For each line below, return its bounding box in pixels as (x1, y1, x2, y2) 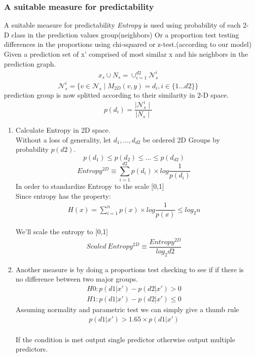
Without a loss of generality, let (15, 134, 111, 144)
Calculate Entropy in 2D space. (15, 125, 110, 135)
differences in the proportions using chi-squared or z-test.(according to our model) (4, 39, 252, 49)
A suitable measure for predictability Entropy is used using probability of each (4, 20, 241, 30)
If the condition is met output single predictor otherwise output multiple (15, 334, 235, 344)
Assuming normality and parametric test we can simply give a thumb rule (15, 304, 239, 315)
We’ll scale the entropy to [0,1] (15, 226, 108, 237)
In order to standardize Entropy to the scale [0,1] (15, 181, 164, 191)
